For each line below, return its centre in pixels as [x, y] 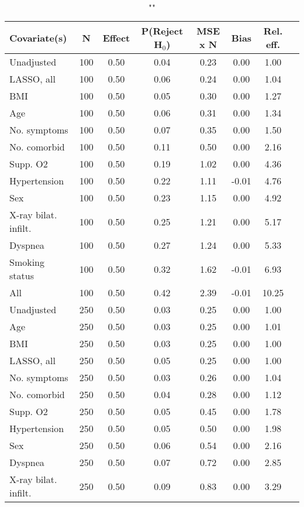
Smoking [27, 262]
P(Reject [162, 31]
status [22, 275]
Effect [116, 37]
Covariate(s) [38, 37]
